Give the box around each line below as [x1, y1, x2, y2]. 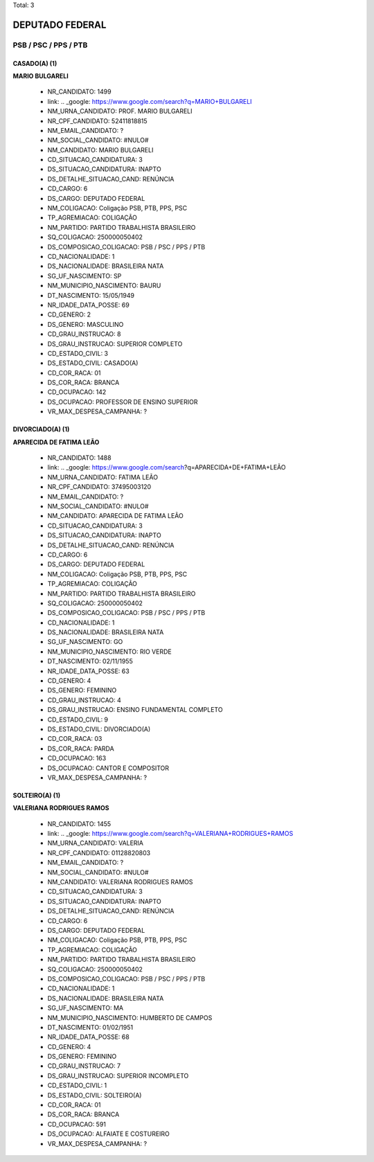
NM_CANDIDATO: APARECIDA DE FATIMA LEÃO [47, 512, 184, 520]
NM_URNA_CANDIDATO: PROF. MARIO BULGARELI [47, 107, 193, 116]
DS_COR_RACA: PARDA [47, 744, 114, 753]
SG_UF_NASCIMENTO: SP [47, 271, 122, 280]
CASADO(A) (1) [12, 59, 57, 67]
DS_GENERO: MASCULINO [47, 320, 124, 328]
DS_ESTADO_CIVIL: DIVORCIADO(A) [47, 724, 151, 733]
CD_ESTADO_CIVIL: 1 [47, 1081, 107, 1090]
